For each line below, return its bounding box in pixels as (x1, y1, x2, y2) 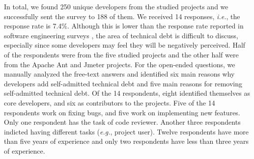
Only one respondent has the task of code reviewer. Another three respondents (4, 117, 241, 127)
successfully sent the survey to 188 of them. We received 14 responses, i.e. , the (4, 11, 240, 21)
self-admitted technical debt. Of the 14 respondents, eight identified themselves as (4, 88, 250, 98)
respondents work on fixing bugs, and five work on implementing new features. (4, 107, 240, 117)
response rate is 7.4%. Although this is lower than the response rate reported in (4, 21, 244, 31)
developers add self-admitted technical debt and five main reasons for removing (4, 78, 243, 88)
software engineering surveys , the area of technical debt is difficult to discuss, (4, 30, 238, 40)
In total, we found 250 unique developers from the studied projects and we (4, 1, 228, 11)
